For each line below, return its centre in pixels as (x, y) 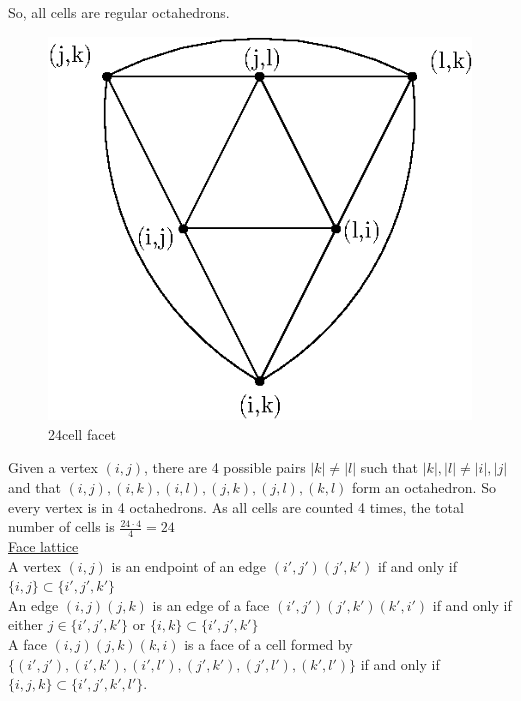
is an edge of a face (211, 604)
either (26, 624)
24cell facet (82, 433)
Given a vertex (53, 467)
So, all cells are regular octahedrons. (119, 12)
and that (34, 487)
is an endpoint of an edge (189, 565)
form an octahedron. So (423, 487)
